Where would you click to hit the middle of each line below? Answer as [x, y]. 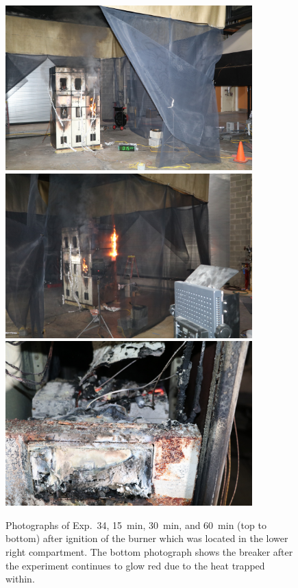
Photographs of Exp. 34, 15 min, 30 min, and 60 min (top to [136, 525]
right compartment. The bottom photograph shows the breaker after [149, 551]
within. [20, 579]
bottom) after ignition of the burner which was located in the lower [147, 538]
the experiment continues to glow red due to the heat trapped [135, 565]
